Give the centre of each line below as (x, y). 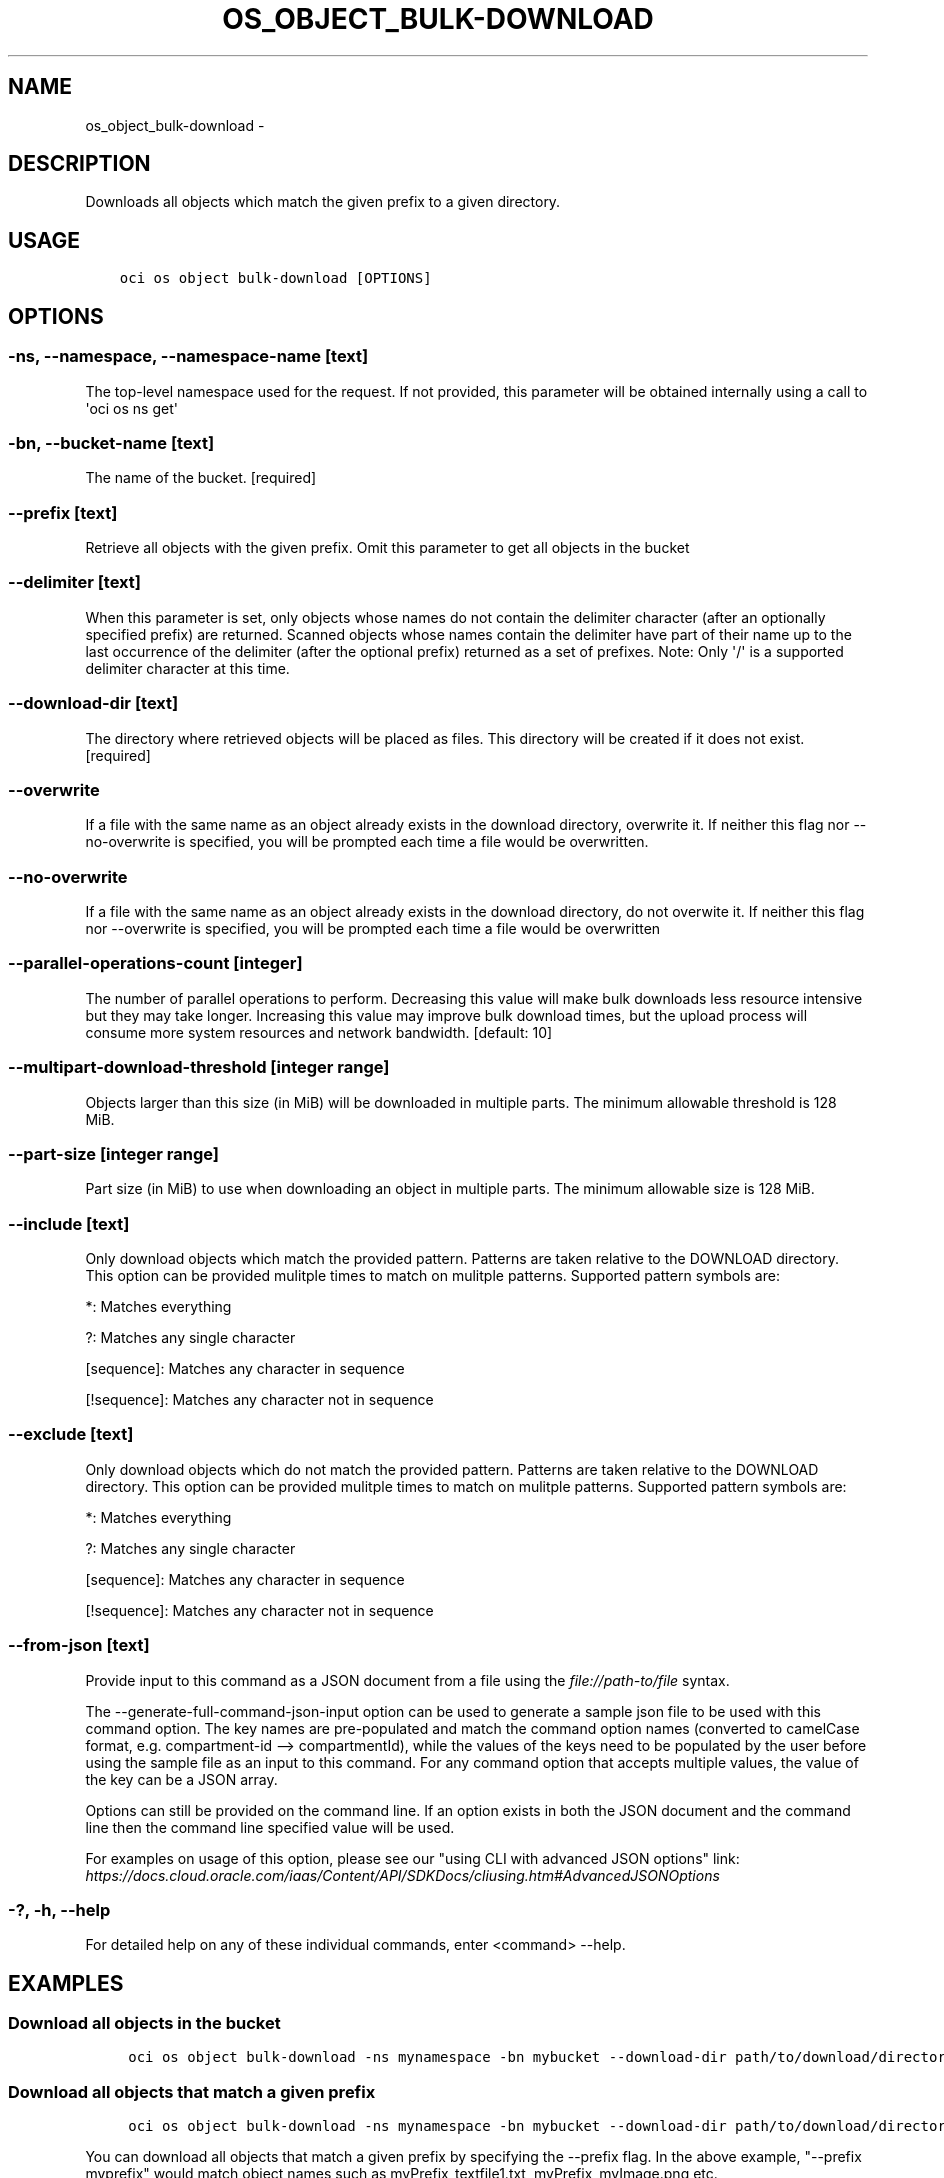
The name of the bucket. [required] (201, 478)
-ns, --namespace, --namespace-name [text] (188, 356)
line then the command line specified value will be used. (270, 1827)
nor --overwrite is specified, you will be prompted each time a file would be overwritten (373, 928)
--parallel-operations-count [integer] (155, 963)
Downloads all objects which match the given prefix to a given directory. (323, 202)
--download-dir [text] (93, 703)
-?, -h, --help (59, 1909)
